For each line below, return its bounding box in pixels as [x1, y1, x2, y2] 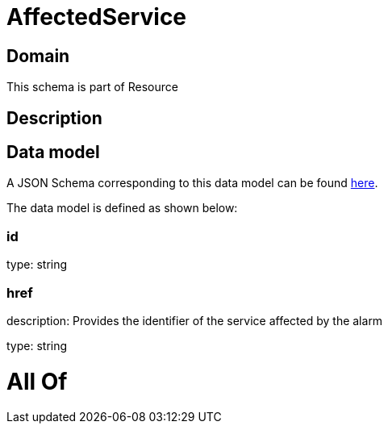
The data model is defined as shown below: [6, 201, 238, 215]
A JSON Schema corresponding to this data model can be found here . [6, 176, 378, 190]
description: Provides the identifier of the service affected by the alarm [6, 313, 383, 328]
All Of [6, 367, 68, 395]
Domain [6, 45, 70, 66]
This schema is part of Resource [6, 80, 178, 94]
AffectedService [6, 3, 187, 31]
